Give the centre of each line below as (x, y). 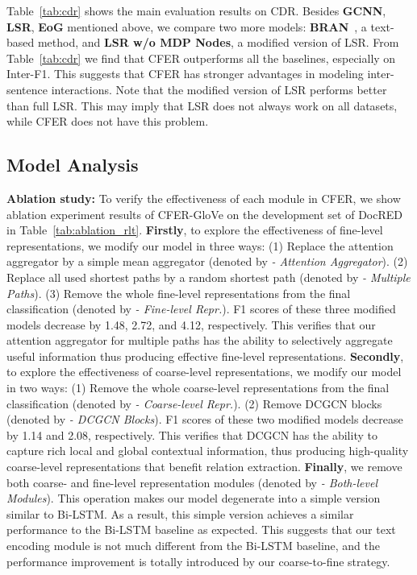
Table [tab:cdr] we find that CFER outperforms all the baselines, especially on (201, 58)
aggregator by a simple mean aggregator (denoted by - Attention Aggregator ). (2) (207, 261)
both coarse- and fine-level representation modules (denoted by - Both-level (192, 482)
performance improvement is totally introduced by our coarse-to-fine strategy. (198, 561)
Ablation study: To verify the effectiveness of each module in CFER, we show (204, 198)
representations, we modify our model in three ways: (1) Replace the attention (200, 245)
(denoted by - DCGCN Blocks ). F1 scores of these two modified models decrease (205, 419)
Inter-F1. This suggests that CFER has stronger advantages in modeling (185, 74)
